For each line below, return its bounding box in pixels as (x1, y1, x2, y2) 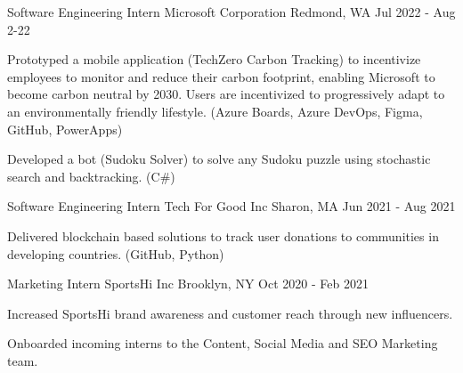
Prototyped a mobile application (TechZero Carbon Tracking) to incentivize (7, 50, 421, 69)
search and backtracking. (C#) (7, 166, 175, 185)
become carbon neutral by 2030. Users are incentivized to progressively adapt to (7, 85, 445, 103)
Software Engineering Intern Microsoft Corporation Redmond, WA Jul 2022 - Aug (7, 3, 456, 20)
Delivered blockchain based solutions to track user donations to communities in (7, 226, 439, 245)
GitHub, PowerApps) (7, 119, 123, 138)
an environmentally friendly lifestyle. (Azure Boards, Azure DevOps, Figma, (7, 101, 423, 120)
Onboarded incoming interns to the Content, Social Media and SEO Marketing (7, 334, 438, 353)
